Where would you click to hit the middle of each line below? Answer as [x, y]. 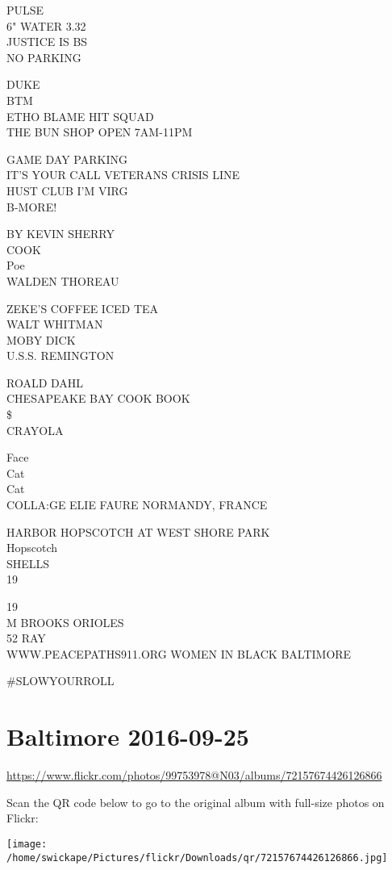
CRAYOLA [35, 430]
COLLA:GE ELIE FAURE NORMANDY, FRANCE [137, 505]
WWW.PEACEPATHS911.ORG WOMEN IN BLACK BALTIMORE [179, 653]
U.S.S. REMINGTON [60, 356]
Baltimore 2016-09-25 [128, 736]
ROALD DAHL [45, 382]
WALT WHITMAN [55, 324]
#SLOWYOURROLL [60, 681]
